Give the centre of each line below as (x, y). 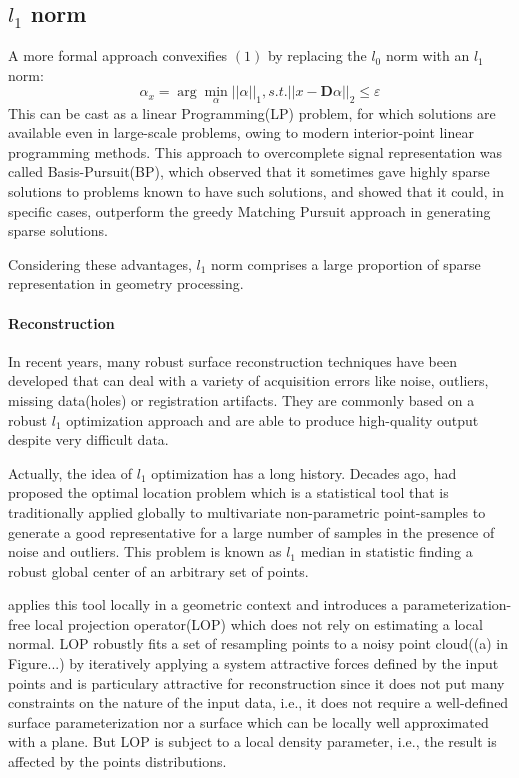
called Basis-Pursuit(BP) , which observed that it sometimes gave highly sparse (249, 171)
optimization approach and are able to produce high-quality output (272, 419)
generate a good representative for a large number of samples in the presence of (251, 531)
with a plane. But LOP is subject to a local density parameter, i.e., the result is (252, 741)
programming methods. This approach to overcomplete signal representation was (255, 151)
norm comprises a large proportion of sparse (346, 263)
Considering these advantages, (100, 263)
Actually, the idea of (70, 472)
